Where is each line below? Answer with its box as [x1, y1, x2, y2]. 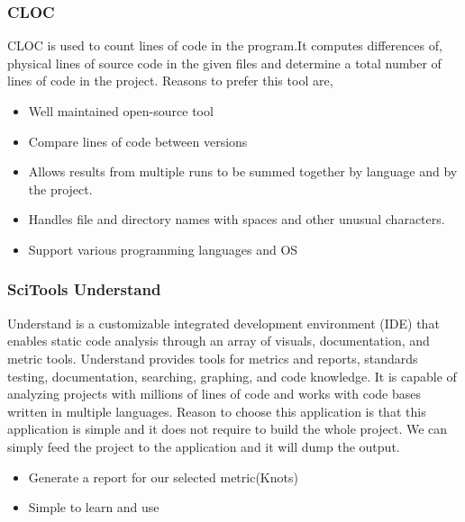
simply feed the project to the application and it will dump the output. [7, 436, 400, 455]
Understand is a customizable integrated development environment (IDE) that [7, 313, 440, 332]
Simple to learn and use [28, 498, 160, 517]
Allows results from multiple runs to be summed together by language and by [28, 162, 458, 181]
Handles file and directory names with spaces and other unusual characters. [28, 210, 445, 229]
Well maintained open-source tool [28, 102, 214, 120]
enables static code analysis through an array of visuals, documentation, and [7, 331, 430, 350]
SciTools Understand [7, 278, 161, 301]
